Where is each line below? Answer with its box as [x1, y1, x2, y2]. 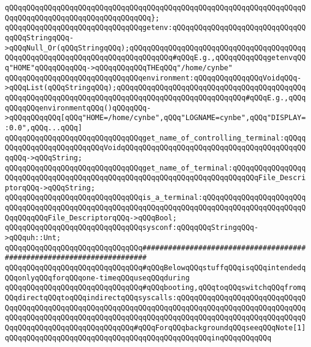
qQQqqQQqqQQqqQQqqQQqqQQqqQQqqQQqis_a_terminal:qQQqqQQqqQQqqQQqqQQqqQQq [5, 193, 306, 202]
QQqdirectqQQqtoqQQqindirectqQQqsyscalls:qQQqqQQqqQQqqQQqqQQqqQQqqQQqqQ [5, 294, 306, 303]
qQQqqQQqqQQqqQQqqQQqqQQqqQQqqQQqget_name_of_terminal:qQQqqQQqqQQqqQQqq [5, 163, 306, 172]
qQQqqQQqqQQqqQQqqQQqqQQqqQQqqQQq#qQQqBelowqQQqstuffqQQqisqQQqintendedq [5, 264, 306, 273]
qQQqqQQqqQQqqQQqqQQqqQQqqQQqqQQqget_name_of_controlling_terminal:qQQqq [5, 133, 306, 142]
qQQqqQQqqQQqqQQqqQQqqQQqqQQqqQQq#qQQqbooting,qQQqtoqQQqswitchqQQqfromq [5, 283, 306, 292]
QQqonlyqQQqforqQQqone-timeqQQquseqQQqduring [5, 273, 190, 282]
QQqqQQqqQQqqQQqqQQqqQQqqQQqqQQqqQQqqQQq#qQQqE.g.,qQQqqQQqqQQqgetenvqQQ [5, 53, 306, 62]
